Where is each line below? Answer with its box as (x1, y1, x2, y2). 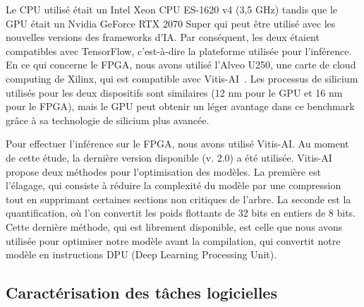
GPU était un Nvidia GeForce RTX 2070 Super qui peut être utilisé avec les (6, 16, 336, 30)
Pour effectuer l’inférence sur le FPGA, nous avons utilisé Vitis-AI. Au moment (6, 136, 349, 151)
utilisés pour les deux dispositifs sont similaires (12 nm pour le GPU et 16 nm (6, 85, 343, 100)
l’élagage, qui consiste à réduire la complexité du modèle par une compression (6, 178, 341, 193)
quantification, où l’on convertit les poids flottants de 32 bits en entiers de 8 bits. (6, 205, 356, 220)
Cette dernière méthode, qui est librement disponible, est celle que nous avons (6, 219, 343, 234)
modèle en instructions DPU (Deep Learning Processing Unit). (6, 247, 277, 262)
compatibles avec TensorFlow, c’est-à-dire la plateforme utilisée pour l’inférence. (6, 43, 352, 58)
